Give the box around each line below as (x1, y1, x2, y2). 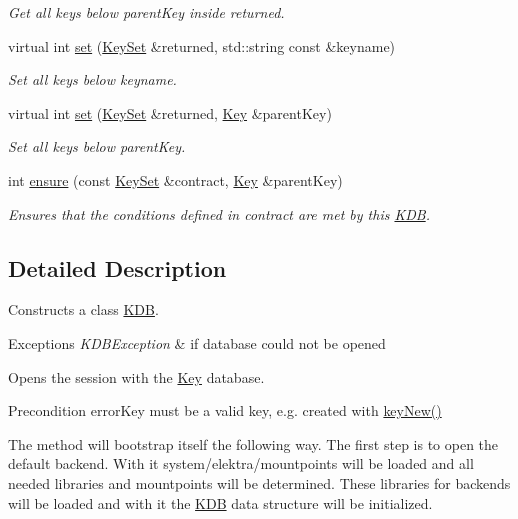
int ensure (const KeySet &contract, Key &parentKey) (8, 169, 343, 190)
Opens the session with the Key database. (8, 366, 265, 387)
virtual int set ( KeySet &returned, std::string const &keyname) (8, 35, 396, 56)
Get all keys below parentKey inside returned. (8, 2, 285, 22)
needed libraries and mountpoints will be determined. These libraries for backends (8, 472, 511, 493)
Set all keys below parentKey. (8, 136, 186, 157)
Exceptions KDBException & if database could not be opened (8, 332, 386, 353)
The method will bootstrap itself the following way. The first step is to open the (8, 433, 499, 454)
